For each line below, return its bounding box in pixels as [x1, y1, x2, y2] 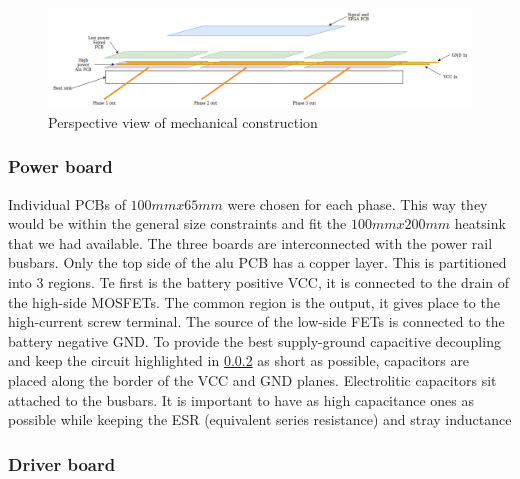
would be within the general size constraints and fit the [8, 213, 347, 234]
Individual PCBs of [8, 193, 126, 214]
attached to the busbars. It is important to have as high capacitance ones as [8, 389, 475, 410]
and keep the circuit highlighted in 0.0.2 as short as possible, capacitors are [8, 350, 470, 371]
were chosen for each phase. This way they [227, 193, 488, 214]
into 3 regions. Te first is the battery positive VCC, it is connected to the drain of [8, 271, 510, 292]
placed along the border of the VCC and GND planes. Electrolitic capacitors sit [8, 369, 497, 390]
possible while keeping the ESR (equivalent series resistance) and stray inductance [8, 409, 512, 430]
